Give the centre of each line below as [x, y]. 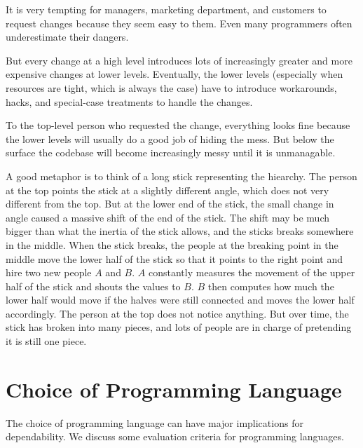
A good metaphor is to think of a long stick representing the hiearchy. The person [181, 176]
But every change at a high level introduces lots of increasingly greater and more [179, 60]
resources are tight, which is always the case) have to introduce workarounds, [171, 87]
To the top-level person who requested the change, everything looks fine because [178, 125]
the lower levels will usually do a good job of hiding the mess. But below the [170, 138]
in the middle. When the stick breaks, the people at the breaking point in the [172, 244]
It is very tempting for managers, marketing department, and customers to [166, 9]
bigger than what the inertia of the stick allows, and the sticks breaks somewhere [180, 231]
